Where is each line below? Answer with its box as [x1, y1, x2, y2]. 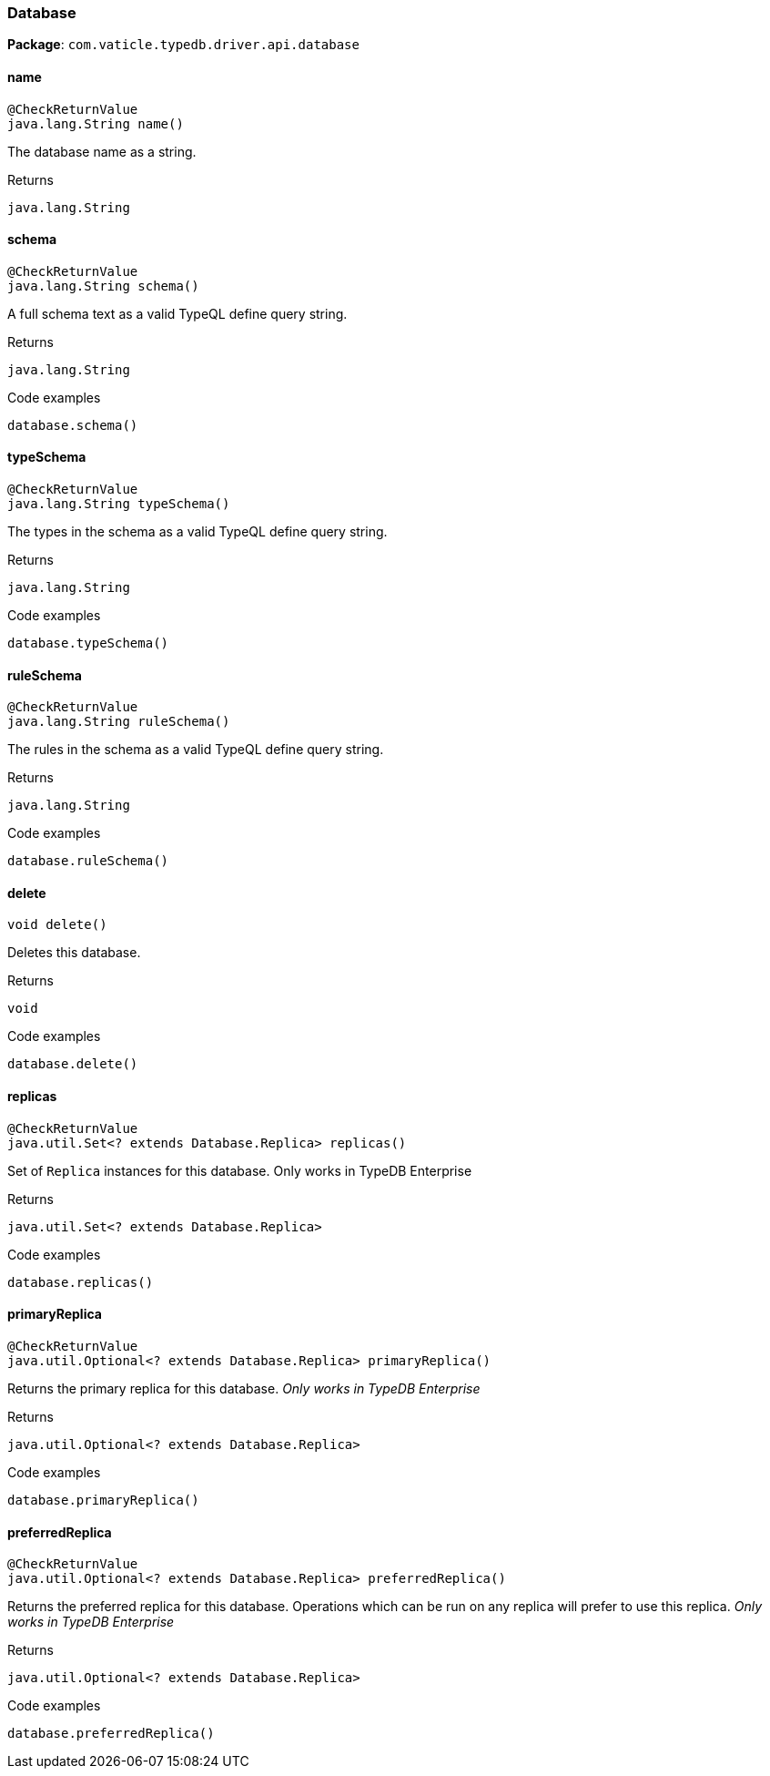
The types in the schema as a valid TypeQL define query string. [7, 524, 388, 540]
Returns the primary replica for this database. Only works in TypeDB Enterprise [7, 1380, 481, 1396]
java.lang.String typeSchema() [7, 496, 230, 512]
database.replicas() [7, 1274, 154, 1290]
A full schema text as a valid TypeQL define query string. [7, 305, 348, 322]
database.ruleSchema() [7, 853, 169, 869]
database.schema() [7, 417, 138, 433]
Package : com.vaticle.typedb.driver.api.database [7, 36, 360, 53]
